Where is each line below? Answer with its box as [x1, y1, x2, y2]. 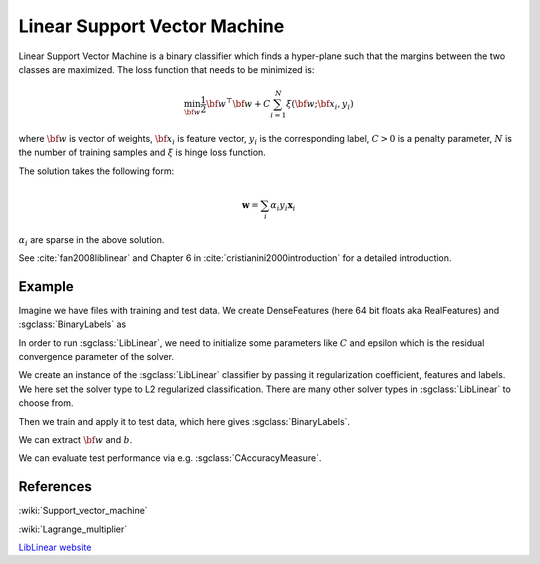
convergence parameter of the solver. [18, 351, 175, 362]
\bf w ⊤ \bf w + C [206, 96, 271, 110]
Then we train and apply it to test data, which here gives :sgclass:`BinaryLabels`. [18, 415, 350, 427]
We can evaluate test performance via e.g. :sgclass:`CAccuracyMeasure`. [18, 452, 322, 464]
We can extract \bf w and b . [18, 433, 133, 445]
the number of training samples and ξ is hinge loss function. [18, 146, 267, 159]
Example [18, 278, 74, 295]
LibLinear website [18, 541, 92, 554]
